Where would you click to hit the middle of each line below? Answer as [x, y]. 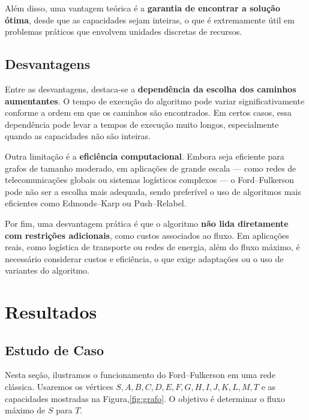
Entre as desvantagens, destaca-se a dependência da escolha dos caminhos [151, 88]
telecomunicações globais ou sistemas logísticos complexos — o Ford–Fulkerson [150, 180]
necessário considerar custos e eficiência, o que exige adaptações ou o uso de [144, 258]
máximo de [25, 410]
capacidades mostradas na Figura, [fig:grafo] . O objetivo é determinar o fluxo [145, 398]
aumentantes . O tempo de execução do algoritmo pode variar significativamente [155, 100]
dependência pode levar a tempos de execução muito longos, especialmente [142, 124]
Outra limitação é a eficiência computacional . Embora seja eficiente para [145, 156]
